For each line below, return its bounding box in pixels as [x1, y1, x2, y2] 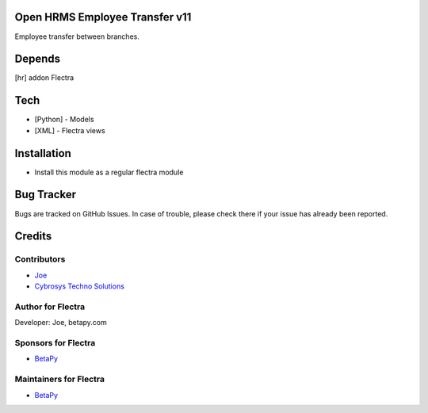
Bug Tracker [14, 188, 77, 201]
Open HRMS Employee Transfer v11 [14, 10, 192, 24]
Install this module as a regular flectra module [34, 167, 184, 177]
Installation [14, 147, 71, 160]
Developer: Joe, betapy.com [14, 318, 107, 327]
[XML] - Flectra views [34, 125, 106, 135]
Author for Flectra [14, 301, 86, 312]
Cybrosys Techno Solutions [34, 281, 124, 291]
